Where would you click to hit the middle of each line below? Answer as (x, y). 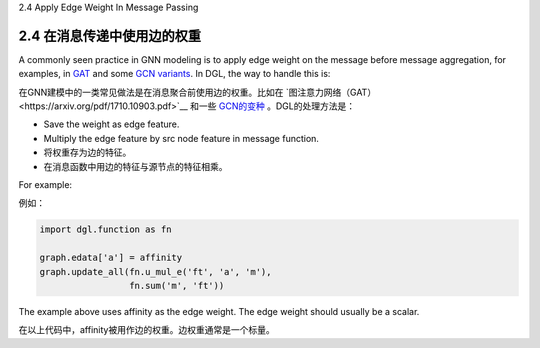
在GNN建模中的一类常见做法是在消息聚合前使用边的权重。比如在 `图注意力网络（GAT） (197, 92)
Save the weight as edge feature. (111, 124)
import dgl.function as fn (105, 229)
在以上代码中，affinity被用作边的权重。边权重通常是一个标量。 (146, 330)
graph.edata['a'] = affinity (111, 258)
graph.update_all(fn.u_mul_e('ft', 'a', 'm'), (155, 271)
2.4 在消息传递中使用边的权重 (110, 35)
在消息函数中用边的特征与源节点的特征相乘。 (135, 166)
